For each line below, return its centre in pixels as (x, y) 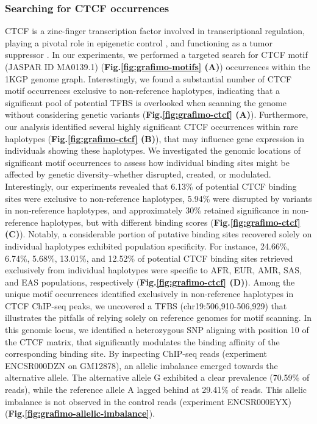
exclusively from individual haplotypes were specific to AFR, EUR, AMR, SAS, (154, 270)
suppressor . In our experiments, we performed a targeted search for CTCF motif (156, 55)
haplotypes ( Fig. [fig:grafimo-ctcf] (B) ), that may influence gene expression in (155, 138)
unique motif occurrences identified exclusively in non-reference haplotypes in (149, 294)
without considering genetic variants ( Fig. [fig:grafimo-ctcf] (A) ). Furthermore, (157, 114)
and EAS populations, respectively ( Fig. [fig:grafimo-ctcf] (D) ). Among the (150, 282)
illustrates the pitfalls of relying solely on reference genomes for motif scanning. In (158, 318)
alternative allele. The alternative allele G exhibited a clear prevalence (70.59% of (157, 377)
